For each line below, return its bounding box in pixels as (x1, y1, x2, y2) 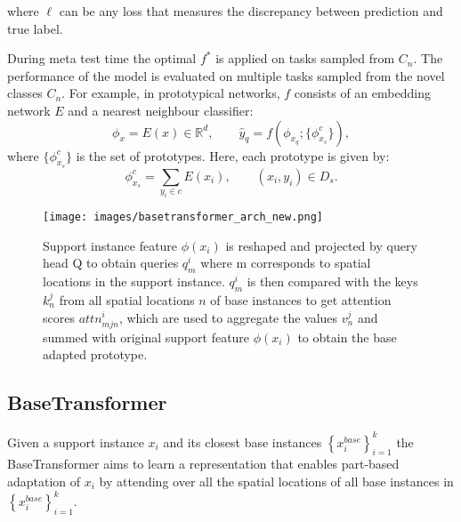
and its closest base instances (163, 432, 322, 451)
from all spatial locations (59, 290, 195, 309)
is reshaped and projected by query (225, 236, 417, 254)
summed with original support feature (43, 327, 250, 346)
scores (43, 308, 75, 326)
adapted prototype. (43, 345, 148, 364)
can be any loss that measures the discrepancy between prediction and (59, 2, 443, 20)
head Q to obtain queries (43, 253, 179, 272)
